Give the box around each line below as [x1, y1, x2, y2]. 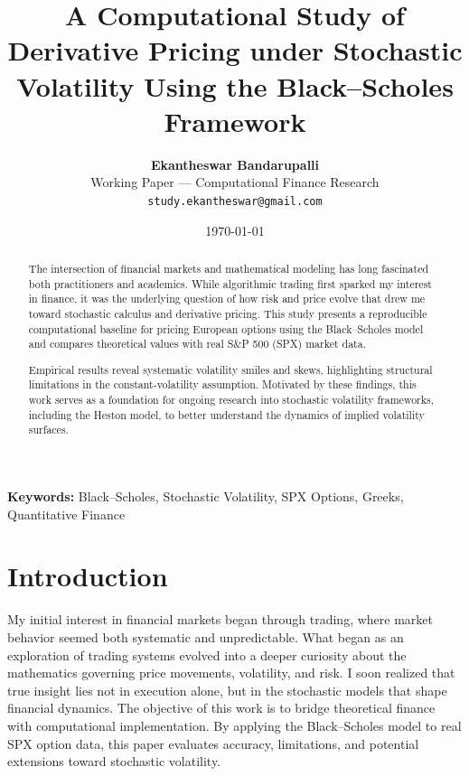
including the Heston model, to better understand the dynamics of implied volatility [28, 407, 425, 422]
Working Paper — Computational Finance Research [90, 173, 380, 192]
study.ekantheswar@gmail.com [147, 194, 323, 208]
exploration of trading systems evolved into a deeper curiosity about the [7, 645, 407, 664]
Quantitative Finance [7, 504, 126, 523]
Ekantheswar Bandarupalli [150, 154, 320, 173]
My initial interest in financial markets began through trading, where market [7, 610, 433, 629]
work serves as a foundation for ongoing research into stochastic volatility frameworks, [28, 392, 435, 407]
